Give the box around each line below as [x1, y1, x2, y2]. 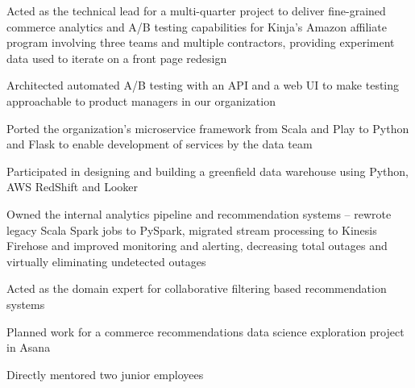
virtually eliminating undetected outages [6, 252, 206, 269]
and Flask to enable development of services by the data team [6, 136, 313, 152]
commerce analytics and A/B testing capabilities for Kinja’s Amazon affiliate [6, 18, 387, 35]
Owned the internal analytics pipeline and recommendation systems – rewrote [6, 205, 392, 222]
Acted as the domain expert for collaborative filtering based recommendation [6, 280, 387, 297]
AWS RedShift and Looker [6, 178, 139, 195]
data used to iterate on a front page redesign [6, 49, 227, 66]
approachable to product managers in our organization [6, 92, 276, 109]
